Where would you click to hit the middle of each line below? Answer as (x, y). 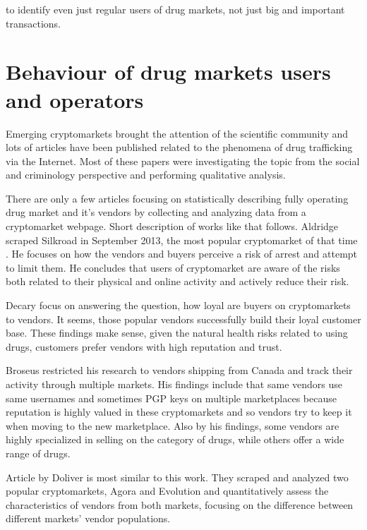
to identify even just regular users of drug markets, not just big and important (175, 9)
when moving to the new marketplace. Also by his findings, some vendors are (173, 425)
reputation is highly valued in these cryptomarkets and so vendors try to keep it (179, 412)
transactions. (33, 23)
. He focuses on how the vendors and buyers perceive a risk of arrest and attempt (182, 254)
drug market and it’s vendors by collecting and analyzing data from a (156, 212)
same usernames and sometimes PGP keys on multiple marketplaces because (171, 398)
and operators (75, 99)
